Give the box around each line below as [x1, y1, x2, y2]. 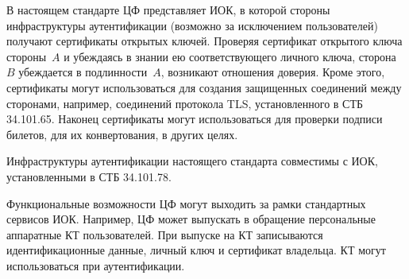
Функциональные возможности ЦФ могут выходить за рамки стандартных [6, 195, 366, 211]
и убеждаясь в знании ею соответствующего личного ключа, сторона [64, 48, 396, 64]
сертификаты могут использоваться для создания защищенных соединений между [6, 79, 402, 95]
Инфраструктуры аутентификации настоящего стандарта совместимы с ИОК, [6, 153, 378, 169]
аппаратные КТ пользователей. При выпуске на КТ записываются [6, 226, 323, 242]
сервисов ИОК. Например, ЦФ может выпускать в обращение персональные [6, 211, 376, 227]
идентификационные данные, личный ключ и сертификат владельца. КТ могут [6, 242, 386, 258]
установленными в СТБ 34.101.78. [6, 168, 172, 184]
